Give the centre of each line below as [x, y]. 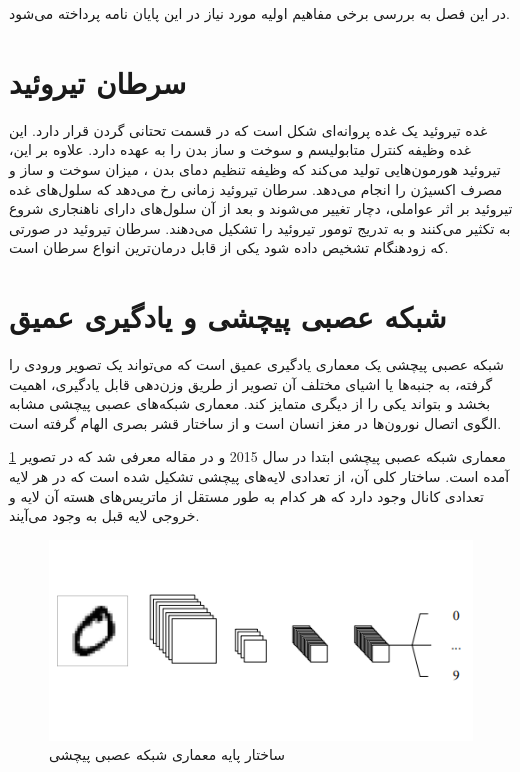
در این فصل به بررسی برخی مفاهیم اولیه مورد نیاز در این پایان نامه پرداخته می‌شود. [259, 13]
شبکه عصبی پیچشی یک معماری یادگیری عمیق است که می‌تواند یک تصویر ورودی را [256, 364]
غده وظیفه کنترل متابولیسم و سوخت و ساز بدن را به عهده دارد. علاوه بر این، [240, 149]
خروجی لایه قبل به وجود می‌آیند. [104, 515]
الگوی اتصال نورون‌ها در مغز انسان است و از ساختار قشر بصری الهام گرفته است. [255, 422]
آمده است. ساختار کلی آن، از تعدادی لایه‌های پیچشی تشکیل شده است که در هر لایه [259, 475]
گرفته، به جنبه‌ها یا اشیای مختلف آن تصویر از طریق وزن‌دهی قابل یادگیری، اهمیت [251, 383]
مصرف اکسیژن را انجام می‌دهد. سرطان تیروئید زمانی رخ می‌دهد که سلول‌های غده [256, 188]
